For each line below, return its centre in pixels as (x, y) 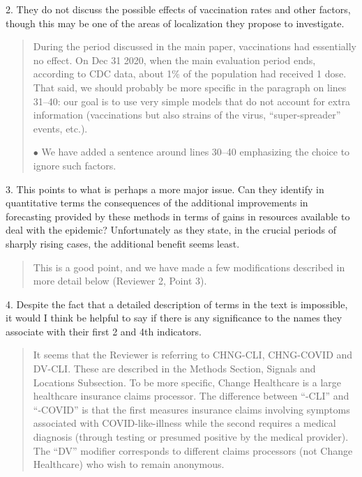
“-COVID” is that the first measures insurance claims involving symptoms (191, 409)
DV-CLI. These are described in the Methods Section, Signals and (174, 369)
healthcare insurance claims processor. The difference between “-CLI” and (191, 396)
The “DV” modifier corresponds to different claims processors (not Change (193, 450)
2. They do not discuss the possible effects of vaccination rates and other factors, (178, 9)
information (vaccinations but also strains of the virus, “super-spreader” (187, 115)
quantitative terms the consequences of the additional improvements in (157, 203)
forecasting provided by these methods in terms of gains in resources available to (178, 216)
